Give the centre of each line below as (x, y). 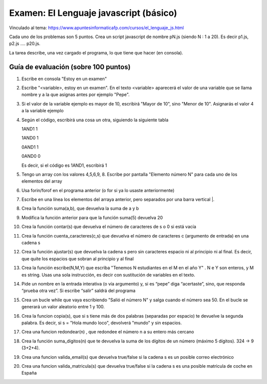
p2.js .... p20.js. (25, 44)
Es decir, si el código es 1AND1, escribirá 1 (64, 165)
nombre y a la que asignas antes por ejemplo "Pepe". (76, 95)
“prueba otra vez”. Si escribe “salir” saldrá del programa (79, 291)
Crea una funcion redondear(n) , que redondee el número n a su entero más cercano (108, 332)
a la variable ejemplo (43, 111)
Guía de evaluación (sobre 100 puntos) (70, 67)
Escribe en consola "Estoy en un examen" (64, 79)
